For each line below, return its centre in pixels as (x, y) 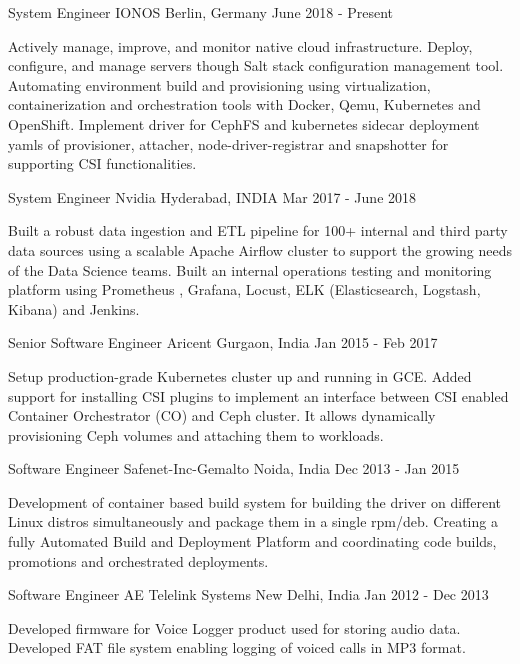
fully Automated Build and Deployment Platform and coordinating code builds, (252, 541)
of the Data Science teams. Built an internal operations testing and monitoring (250, 269)
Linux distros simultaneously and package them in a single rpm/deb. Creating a (253, 521)
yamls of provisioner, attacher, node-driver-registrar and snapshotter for (228, 143)
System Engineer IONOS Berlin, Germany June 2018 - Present (201, 12)
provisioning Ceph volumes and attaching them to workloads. (196, 434)
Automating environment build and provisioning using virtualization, (219, 84)
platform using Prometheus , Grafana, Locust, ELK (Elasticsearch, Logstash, (244, 289)
